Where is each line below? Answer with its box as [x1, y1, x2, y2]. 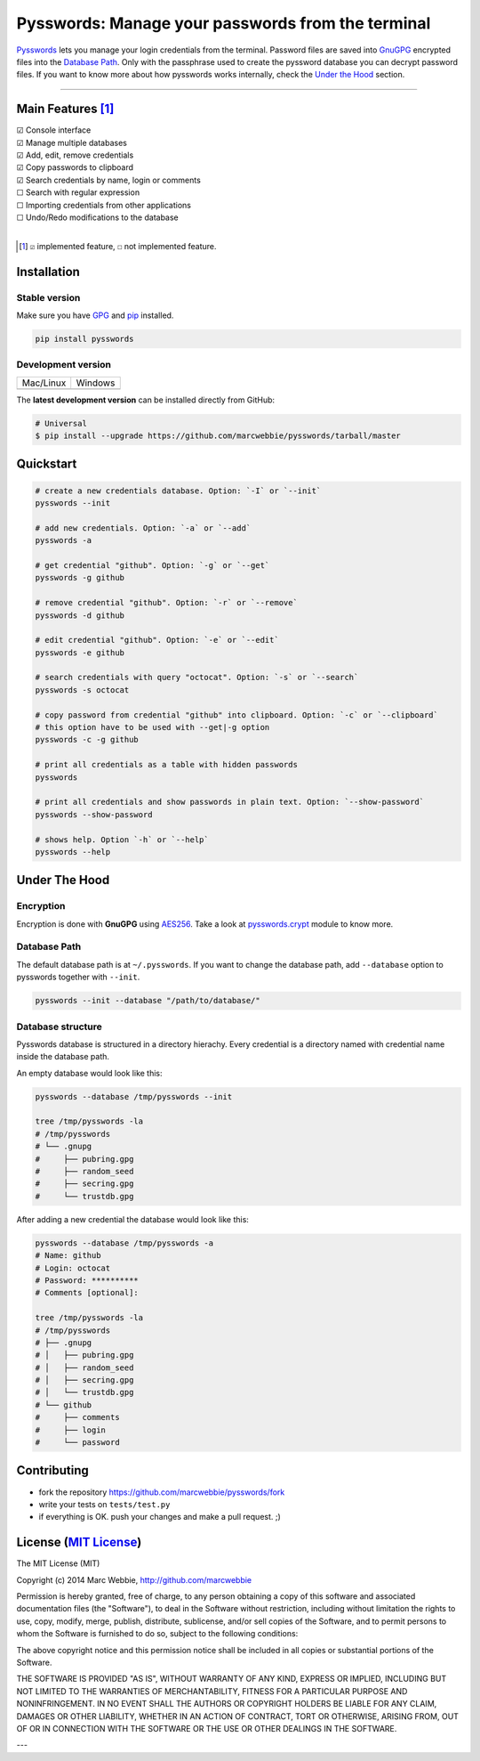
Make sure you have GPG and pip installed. [16, 310, 174, 321]
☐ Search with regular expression [16, 187, 140, 198]
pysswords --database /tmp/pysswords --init [35, 1091, 233, 1101]
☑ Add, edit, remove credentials [16, 150, 134, 160]
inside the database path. [16, 1051, 110, 1062]
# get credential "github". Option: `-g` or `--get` [35, 560, 270, 570]
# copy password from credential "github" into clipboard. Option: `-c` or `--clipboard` [35, 710, 439, 720]
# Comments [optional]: [35, 1287, 140, 1298]
